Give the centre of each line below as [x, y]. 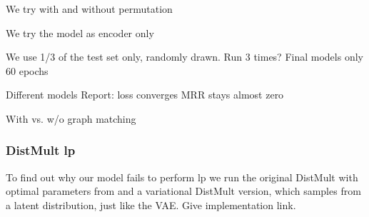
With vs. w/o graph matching [71, 118]
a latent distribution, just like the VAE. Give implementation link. [151, 205]
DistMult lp [41, 150]
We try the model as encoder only [80, 32]
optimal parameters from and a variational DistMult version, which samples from [183, 191]
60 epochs [27, 70]
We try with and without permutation [89, 9]
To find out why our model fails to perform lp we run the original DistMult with [182, 177]
